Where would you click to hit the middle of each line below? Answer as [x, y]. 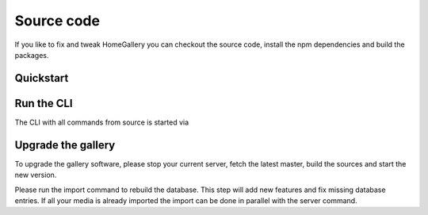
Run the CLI [44, 103]
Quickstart [42, 78]
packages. [32, 55]
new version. [36, 175]
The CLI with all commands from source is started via [102, 122]
